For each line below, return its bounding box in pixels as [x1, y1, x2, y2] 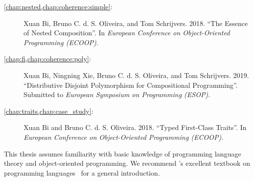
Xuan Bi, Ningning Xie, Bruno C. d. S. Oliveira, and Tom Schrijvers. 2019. [24, 70, 249, 80]
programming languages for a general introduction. [4, 167, 160, 178]
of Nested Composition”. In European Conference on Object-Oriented [24, 27, 230, 38]
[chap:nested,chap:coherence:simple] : [4, 1, 113, 11]
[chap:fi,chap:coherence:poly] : [4, 53, 91, 64]
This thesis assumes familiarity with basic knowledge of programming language [4, 148, 241, 158]
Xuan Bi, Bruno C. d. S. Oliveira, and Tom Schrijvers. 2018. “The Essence [24, 18, 248, 28]
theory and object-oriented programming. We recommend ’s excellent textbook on [4, 158, 250, 168]
